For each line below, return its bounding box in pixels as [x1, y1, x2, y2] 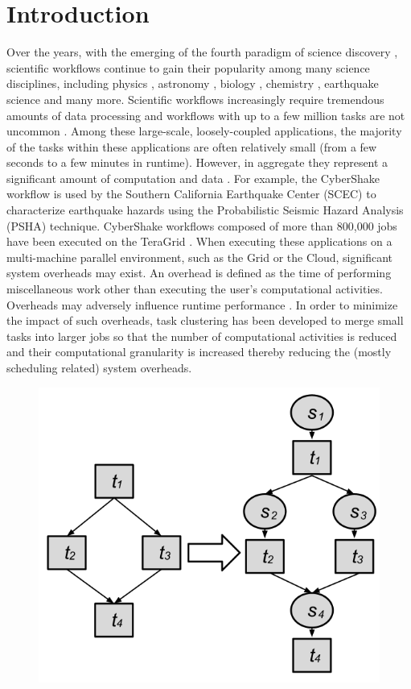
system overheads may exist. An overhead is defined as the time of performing [6, 264, 392, 281]
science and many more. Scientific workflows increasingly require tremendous [6, 90, 384, 107]
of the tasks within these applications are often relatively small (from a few [6, 138, 377, 155]
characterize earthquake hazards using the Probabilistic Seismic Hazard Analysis [6, 201, 404, 218]
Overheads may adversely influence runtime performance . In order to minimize [6, 296, 398, 313]
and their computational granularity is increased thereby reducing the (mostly [6, 343, 392, 360]
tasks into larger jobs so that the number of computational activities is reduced [6, 327, 397, 344]
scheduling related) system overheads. [6, 359, 192, 376]
